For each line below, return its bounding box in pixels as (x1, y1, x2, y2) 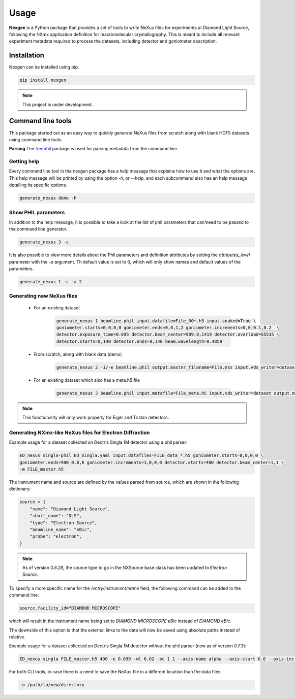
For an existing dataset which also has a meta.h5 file (33, 377, 140, 383)
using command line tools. (9, 136, 62, 142)
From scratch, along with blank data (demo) (33, 351, 122, 357)
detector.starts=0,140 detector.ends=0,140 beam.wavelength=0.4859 (56, 338, 223, 344)
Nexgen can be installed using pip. (9, 64, 79, 70)
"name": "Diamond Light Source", (29, 506, 111, 512)
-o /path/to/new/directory (19, 682, 85, 688)
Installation (9, 51, 44, 60)
